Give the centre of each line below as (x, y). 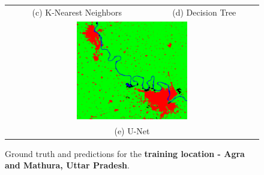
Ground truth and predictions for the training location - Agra (125, 153)
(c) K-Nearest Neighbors (77, 12)
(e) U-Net (132, 130)
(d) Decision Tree (204, 12)
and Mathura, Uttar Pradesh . (67, 165)
